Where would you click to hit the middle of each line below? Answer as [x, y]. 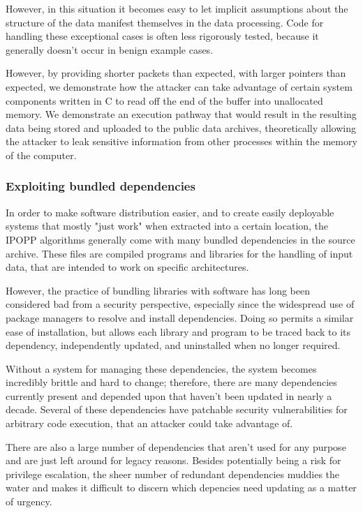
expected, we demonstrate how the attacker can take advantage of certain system [179, 86]
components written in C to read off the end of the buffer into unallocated [164, 100]
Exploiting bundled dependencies [101, 186]
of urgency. [29, 501]
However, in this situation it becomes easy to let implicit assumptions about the [177, 8]
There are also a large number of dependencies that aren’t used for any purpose [176, 446]
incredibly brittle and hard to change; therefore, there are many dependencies [171, 382]
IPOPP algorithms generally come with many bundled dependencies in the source [180, 239]
